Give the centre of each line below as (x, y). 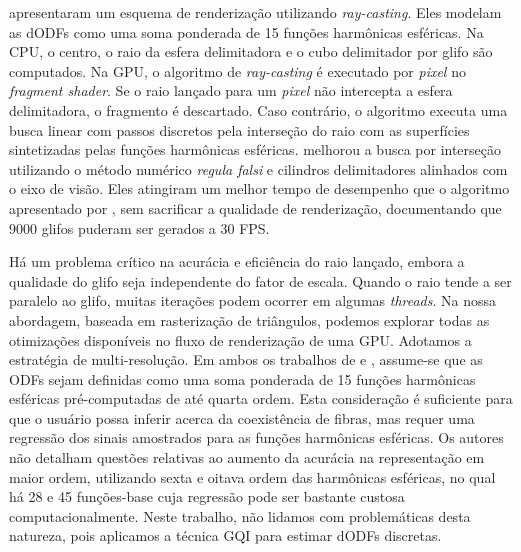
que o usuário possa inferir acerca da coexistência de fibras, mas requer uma (242, 417)
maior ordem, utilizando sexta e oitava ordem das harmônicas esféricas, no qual (252, 476)
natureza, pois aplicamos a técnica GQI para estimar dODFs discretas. (225, 535)
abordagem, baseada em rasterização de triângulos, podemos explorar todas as (249, 319)
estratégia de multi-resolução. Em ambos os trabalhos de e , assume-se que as (246, 359)
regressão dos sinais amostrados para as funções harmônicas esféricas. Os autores (256, 437)
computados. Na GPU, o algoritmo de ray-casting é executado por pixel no (237, 70)
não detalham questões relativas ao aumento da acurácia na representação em (247, 457)
